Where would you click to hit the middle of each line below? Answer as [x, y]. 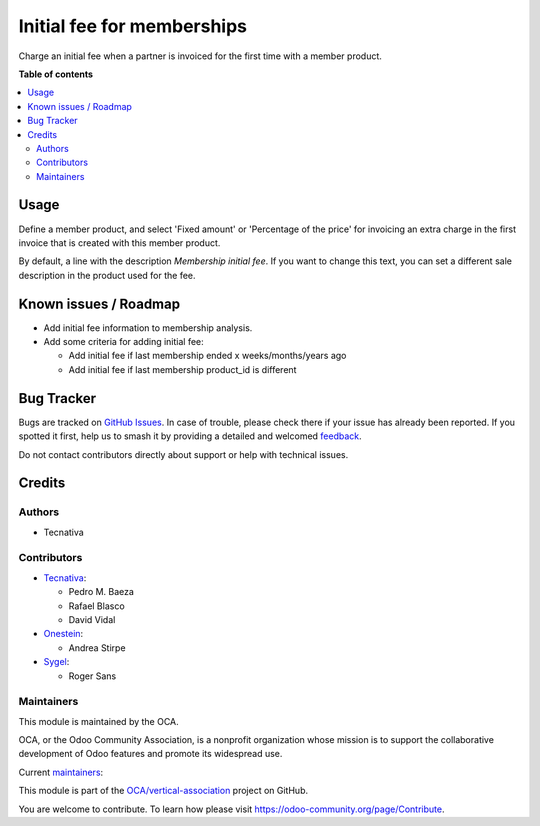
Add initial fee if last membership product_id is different [182, 369]
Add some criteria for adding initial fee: [123, 342]
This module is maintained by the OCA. [98, 721]
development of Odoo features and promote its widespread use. [150, 754]
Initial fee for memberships [133, 26]
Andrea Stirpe [97, 647]
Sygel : [56, 662]
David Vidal [92, 619]
